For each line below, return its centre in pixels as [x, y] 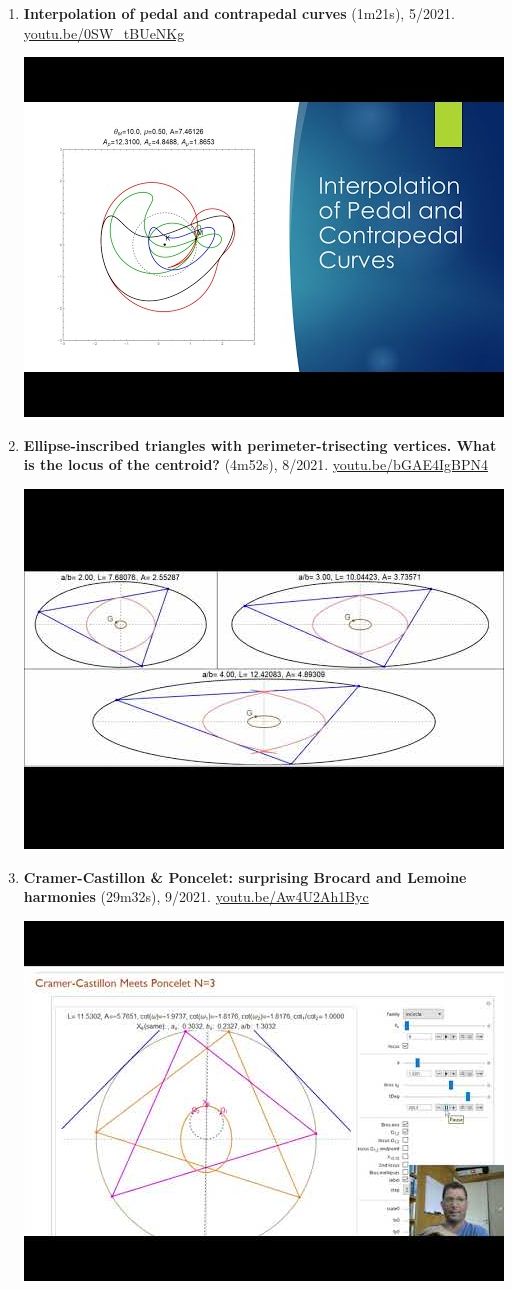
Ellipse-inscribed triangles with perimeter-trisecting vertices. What [260, 444]
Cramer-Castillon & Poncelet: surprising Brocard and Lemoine [245, 876]
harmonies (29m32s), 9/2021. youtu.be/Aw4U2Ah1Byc [196, 896]
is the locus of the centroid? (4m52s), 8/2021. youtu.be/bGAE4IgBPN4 [255, 464]
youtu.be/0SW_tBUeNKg [104, 32]
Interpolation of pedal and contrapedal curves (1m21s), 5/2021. [239, 13]
